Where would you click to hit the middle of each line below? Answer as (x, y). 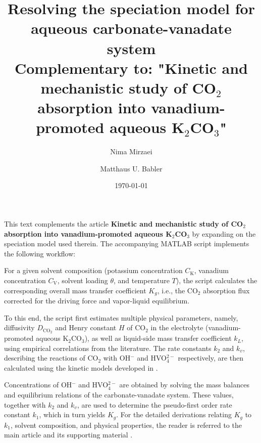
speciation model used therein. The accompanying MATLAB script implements (127, 243)
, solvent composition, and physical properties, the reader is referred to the (126, 425)
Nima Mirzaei (131, 151)
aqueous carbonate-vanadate (131, 28)
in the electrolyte (177, 327)
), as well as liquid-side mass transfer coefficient (158, 338)
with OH (117, 358)
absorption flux (226, 290)
